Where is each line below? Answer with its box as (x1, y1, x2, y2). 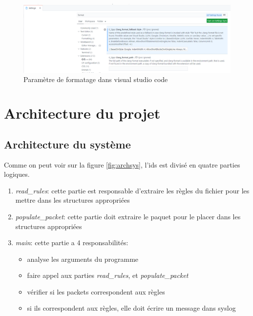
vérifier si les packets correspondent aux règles (27, 286, 165, 296)
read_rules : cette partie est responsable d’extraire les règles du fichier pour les (15, 185, 250, 195)
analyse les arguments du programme (27, 253, 139, 264)
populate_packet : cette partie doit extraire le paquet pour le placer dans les (15, 211, 241, 221)
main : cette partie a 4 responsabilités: (15, 237, 128, 248)
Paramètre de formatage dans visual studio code (23, 74, 168, 84)
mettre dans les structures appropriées (15, 195, 130, 205)
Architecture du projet (4, 103, 161, 123)
